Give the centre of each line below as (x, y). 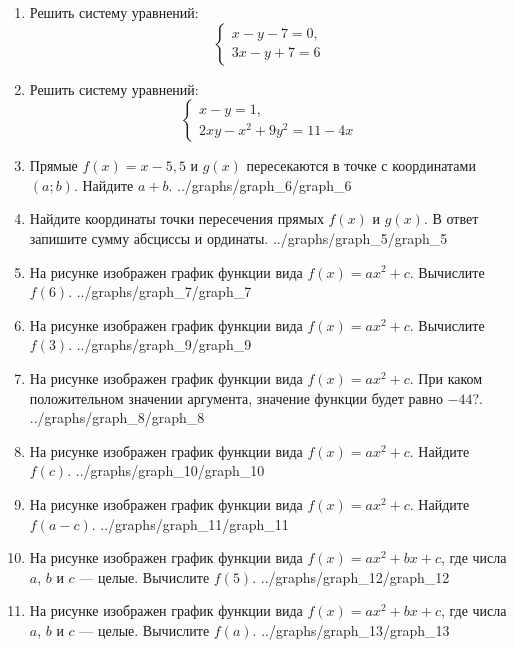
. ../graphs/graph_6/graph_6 (260, 184)
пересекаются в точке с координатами (361, 165)
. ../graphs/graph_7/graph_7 (160, 291)
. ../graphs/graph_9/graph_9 (160, 344)
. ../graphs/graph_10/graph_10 (166, 470)
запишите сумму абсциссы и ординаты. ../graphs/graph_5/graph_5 (238, 237)
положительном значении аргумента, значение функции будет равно (236, 397)
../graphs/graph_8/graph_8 (117, 417)
